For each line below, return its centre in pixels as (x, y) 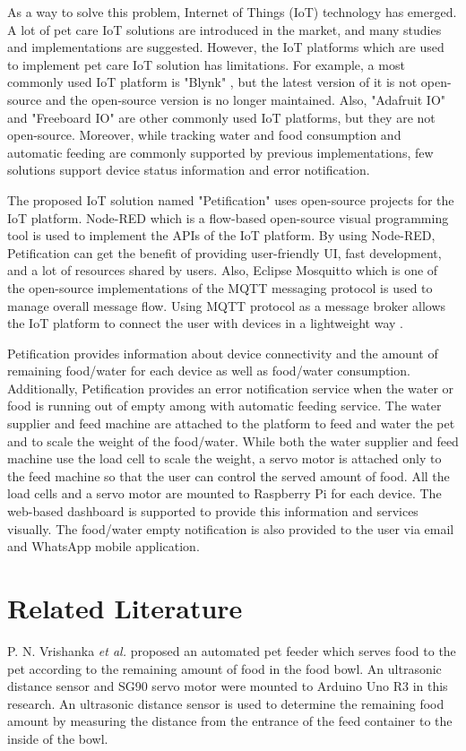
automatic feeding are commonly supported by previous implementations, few (220, 152)
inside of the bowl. (58, 738)
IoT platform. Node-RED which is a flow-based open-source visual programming (228, 217)
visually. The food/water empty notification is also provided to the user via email (231, 528)
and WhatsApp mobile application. (104, 546)
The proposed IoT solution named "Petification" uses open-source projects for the (231, 199)
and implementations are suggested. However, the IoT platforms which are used (226, 47)
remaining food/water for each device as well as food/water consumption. (209, 371)
